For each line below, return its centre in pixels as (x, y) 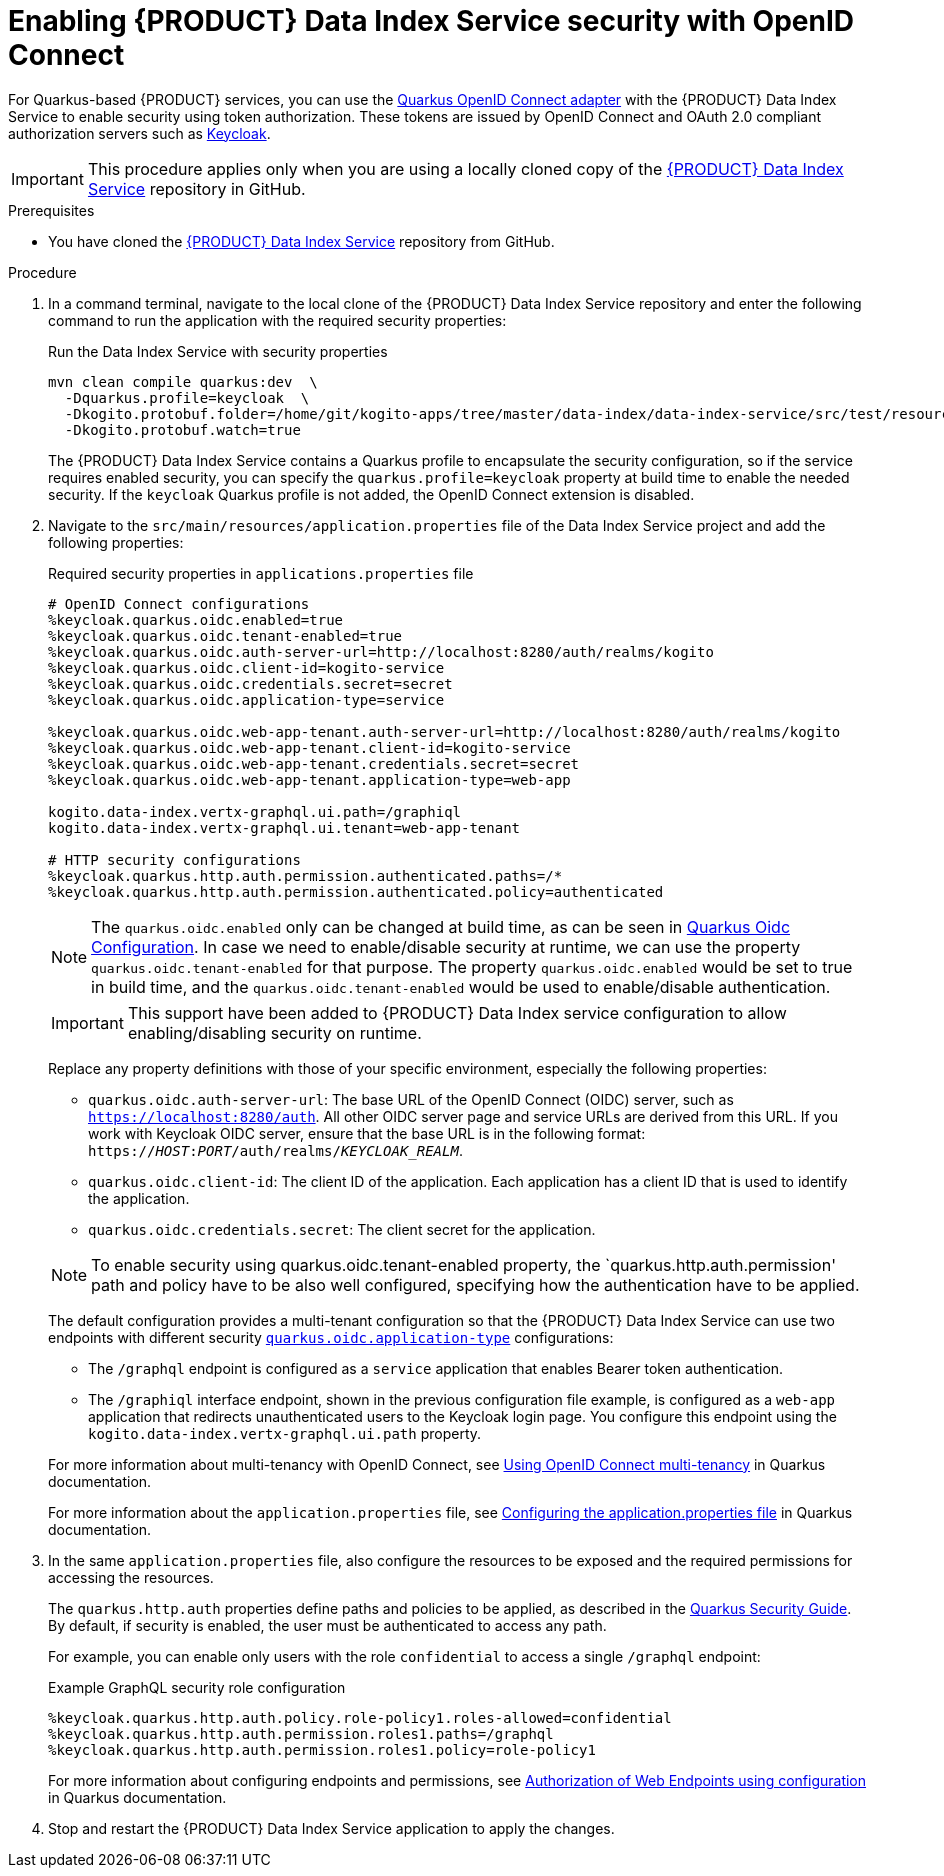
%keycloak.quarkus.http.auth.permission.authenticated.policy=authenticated (356, 891)
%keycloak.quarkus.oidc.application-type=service (246, 699)
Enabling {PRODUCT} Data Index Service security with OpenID (431, 21)
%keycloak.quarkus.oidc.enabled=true (196, 619)
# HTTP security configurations (174, 859)
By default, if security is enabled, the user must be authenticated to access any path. (327, 1625)
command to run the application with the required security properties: (277, 320)
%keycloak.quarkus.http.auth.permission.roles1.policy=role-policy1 (322, 1749)
